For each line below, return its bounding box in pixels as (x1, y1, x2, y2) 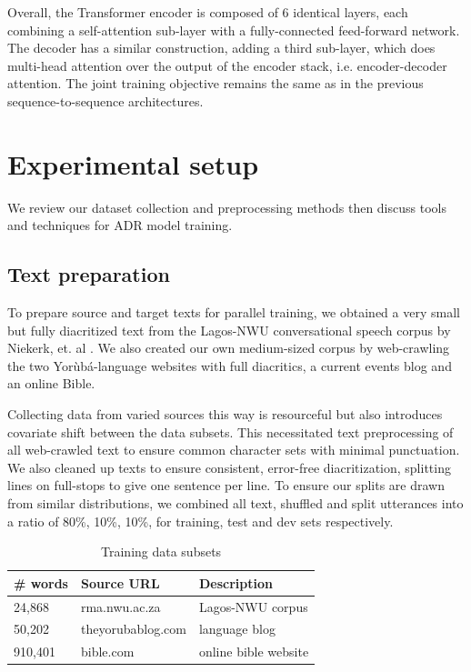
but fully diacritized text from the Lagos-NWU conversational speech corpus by (7, 320, 451, 339)
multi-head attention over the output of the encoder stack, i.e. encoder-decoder (7, 55, 447, 75)
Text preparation (7, 260, 170, 288)
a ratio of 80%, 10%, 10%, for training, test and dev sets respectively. (7, 511, 394, 530)
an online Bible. (7, 374, 95, 393)
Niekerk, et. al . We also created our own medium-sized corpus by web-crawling (7, 338, 450, 357)
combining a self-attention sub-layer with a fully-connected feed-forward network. (7, 20, 460, 39)
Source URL (80, 573, 160, 592)
